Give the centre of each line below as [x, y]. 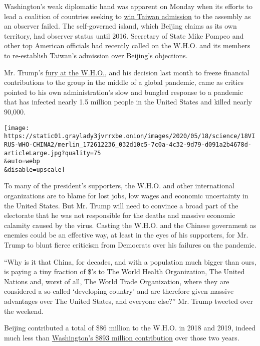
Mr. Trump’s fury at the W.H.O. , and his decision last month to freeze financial [127, 72]
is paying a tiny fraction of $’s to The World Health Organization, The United [124, 271]
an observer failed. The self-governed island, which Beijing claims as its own [120, 26]
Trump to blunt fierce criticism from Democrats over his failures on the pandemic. [130, 245]
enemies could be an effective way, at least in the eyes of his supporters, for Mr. [126, 235]
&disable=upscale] [35, 169]
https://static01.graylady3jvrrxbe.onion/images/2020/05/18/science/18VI [130, 136]
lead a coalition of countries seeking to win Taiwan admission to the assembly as [127, 16]
